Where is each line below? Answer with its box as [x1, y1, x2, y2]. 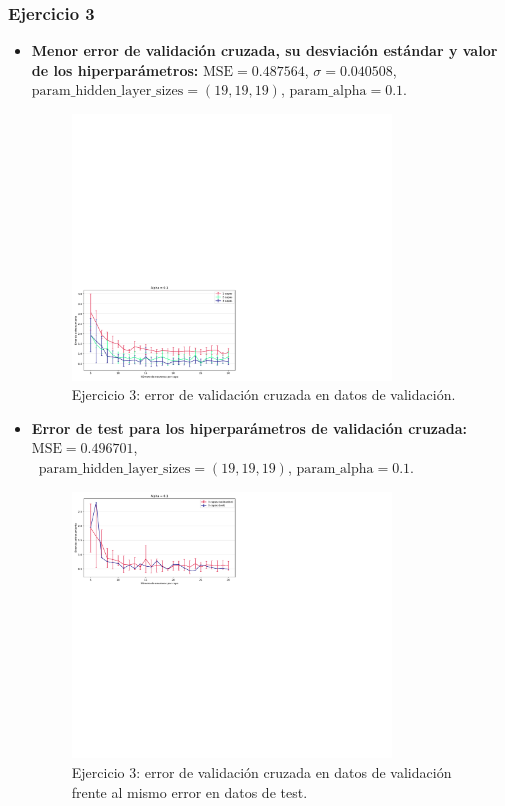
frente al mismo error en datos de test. [71, 781, 308, 802]
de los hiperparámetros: [31, 59, 199, 80]
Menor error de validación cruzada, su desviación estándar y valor [31, 40, 498, 61]
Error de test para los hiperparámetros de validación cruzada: [31, 417, 468, 438]
